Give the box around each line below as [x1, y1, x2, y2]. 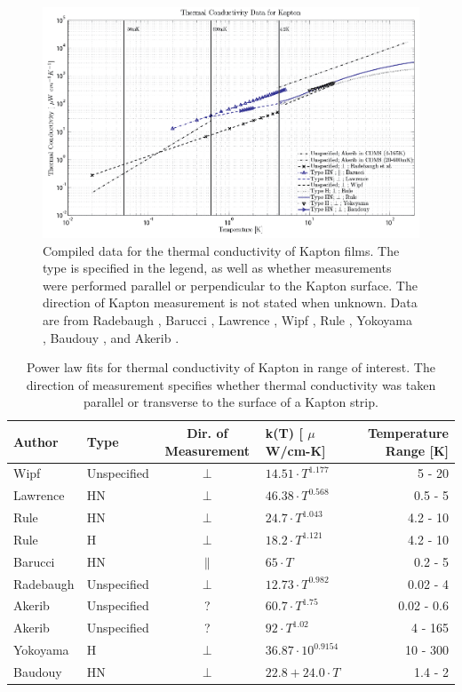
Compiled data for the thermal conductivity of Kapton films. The [43, 241, 400, 259]
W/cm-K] [265, 441, 326, 459]
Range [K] [385, 441, 449, 459]
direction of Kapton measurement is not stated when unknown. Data [43, 293, 418, 312]
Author [13, 432, 59, 450]
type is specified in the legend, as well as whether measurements [43, 259, 392, 277]
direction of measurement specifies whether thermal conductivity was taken [26, 375, 436, 394]
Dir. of [187, 423, 228, 441]
